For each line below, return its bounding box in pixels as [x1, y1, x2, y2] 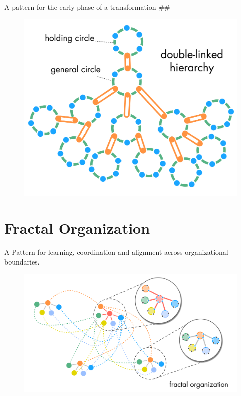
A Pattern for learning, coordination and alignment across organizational [4, 246, 228, 257]
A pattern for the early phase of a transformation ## [4, 2, 170, 12]
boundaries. [4, 256, 40, 267]
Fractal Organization [4, 217, 150, 238]
